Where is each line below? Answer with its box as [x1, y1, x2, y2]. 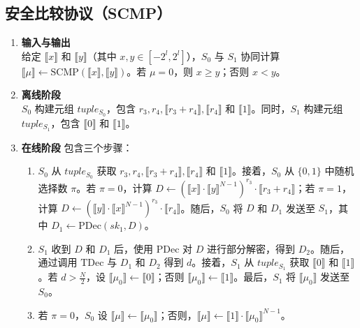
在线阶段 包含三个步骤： [21, 140, 133, 154]
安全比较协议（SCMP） [5, 2, 172, 24]
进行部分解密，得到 [206, 241, 295, 255]
